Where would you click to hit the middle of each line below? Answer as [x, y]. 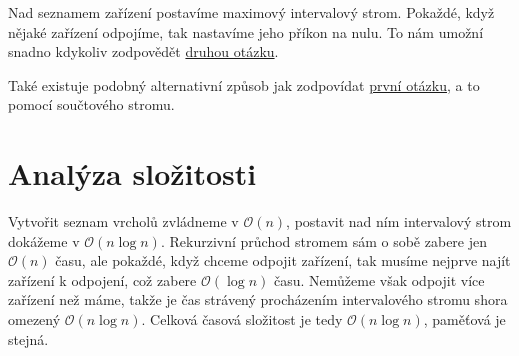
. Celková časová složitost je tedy [242, 319]
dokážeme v [44, 240]
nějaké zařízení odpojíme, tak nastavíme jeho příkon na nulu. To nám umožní [246, 31]
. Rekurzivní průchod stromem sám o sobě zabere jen [323, 240]
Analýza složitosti [132, 173]
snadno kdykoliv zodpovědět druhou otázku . [143, 51]
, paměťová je [464, 319]
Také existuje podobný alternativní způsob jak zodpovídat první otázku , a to [244, 84]
